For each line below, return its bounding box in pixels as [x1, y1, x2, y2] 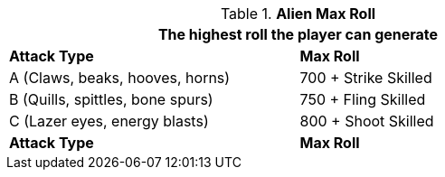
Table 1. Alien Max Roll [220, 5, 376, 23]
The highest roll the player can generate [157, 25, 439, 43]
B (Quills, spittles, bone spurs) [9, 90, 213, 108]
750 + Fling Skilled [299, 90, 426, 108]
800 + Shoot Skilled [299, 112, 434, 130]
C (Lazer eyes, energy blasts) [9, 112, 209, 130]
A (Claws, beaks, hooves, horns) [9, 69, 231, 87]
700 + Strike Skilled [299, 69, 432, 87]
